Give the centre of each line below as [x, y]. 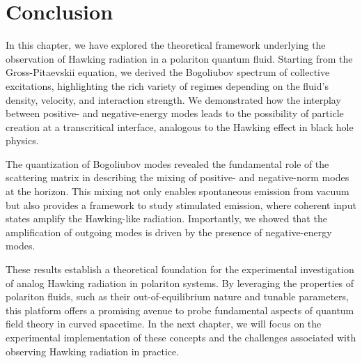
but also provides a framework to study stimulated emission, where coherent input [181, 204]
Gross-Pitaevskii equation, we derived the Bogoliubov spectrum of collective [168, 72]
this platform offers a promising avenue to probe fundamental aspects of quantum [180, 310]
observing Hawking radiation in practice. [93, 351]
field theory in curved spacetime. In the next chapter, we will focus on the [164, 324]
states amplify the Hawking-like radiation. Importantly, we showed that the [166, 218]
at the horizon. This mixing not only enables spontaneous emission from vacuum [178, 191]
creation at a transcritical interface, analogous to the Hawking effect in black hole [180, 126]
